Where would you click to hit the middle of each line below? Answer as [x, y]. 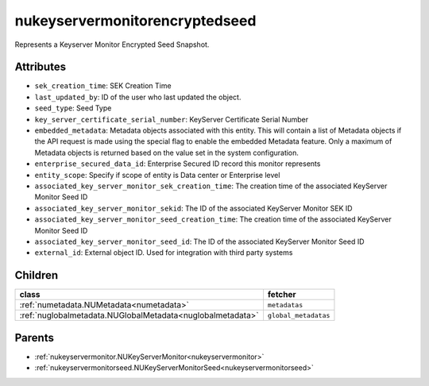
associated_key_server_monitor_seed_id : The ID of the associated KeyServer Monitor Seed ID [199, 241]
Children [37, 275]
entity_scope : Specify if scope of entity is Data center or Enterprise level [157, 175]
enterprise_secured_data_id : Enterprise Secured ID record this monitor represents [178, 164]
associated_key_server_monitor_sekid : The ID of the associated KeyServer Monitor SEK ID [193, 208]
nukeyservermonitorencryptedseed [135, 21]
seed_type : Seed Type [73, 108]
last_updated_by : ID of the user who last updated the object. [138, 97]
